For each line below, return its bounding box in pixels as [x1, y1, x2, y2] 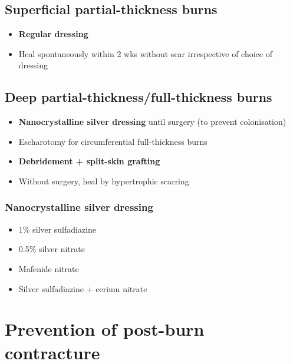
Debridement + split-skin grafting [18, 155, 160, 167]
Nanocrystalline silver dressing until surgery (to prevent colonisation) [18, 115, 286, 128]
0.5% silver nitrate [18, 243, 85, 255]
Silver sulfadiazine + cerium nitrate [18, 282, 147, 294]
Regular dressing [18, 28, 88, 40]
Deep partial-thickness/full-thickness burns [5, 88, 272, 106]
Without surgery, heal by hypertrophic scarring [18, 174, 189, 187]
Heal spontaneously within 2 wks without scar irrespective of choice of [18, 47, 273, 59]
